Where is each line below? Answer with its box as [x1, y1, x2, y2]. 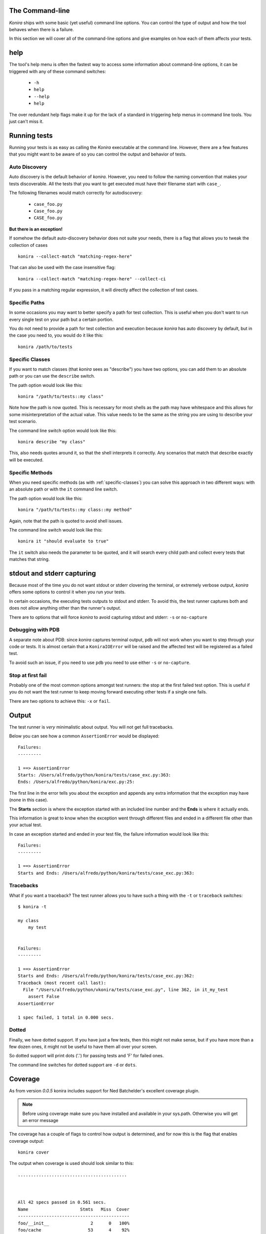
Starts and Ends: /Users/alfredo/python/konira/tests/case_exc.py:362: [18, 973, 195, 979]
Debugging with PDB [9, 626, 60, 633]
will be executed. [9, 457, 44, 463]
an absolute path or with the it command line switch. [9, 486, 118, 492]
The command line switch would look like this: [9, 527, 103, 533]
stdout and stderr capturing [9, 569, 96, 578]
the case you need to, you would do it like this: [9, 332, 103, 338]
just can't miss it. [9, 118, 44, 124]
